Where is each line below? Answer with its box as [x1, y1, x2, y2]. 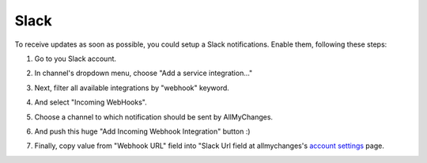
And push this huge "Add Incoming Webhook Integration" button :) [34, 127, 251, 136]
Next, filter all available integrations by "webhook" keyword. [34, 83, 229, 93]
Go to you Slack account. [34, 54, 117, 63]
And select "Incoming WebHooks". [34, 97, 147, 107]
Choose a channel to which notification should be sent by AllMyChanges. [34, 112, 273, 122]
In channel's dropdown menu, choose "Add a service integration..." [34, 68, 253, 78]
